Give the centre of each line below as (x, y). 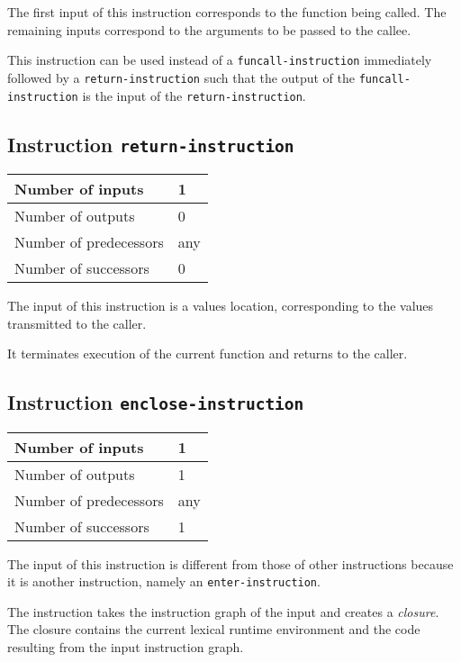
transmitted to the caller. (77, 323)
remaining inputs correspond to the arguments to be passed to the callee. (209, 29)
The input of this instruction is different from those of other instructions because (230, 563)
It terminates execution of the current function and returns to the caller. (208, 354)
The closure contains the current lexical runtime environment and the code (214, 629)
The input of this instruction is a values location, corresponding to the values (221, 305)
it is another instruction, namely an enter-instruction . (164, 581)
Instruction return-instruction (151, 144)
